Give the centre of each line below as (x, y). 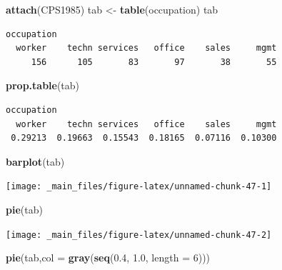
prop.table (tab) (43, 85)
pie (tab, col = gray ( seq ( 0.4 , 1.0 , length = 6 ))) (108, 257)
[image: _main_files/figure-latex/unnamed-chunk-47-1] (139, 187)
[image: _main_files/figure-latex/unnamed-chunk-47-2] (139, 235)
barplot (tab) (35, 161)
